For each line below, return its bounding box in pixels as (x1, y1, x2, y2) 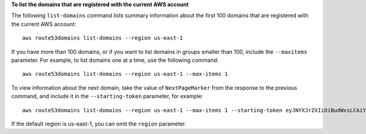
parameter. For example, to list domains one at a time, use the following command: (11, 56, 219, 64)
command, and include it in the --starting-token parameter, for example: (11, 93, 204, 100)
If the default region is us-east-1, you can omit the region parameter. (11, 120, 186, 127)
